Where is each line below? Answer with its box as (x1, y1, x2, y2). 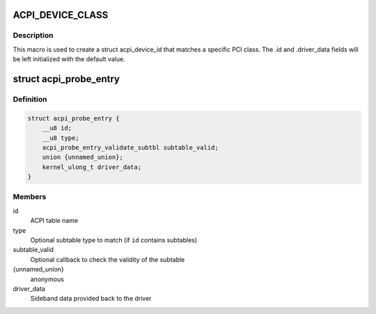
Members (13, 192, 47, 202)
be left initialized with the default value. (13, 55, 125, 63)
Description (13, 31, 54, 40)
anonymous (30, 275, 64, 283)
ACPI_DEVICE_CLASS (13, 9, 109, 21)
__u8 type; (42, 134, 79, 142)
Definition (13, 94, 47, 104)
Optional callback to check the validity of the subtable (30, 255, 185, 264)
